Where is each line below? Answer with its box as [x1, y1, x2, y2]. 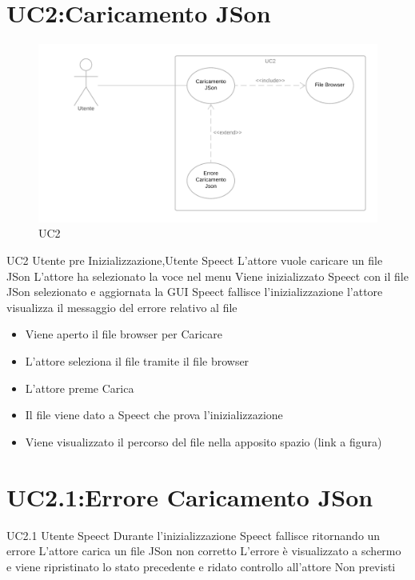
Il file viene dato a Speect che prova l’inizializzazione [25, 406, 283, 423]
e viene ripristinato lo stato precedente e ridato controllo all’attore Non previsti [6, 558, 396, 574]
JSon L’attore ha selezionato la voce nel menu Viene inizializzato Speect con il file [6, 267, 409, 284]
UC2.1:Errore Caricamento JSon [6, 480, 373, 513]
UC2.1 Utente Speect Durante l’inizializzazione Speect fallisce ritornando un [6, 526, 381, 543]
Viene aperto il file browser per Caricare [25, 326, 222, 342]
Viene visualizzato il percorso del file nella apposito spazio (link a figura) [25, 433, 382, 450]
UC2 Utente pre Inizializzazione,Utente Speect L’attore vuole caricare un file [6, 252, 383, 269]
